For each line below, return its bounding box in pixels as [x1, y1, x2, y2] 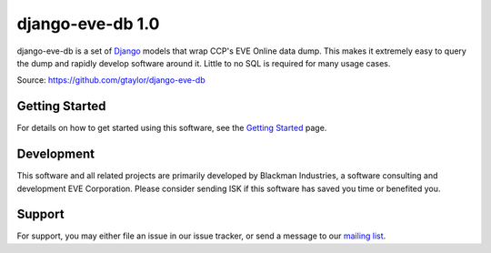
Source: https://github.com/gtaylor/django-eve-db [16, 75, 205, 86]
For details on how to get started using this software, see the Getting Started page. [16, 123, 327, 134]
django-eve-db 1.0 [16, 14, 160, 34]
